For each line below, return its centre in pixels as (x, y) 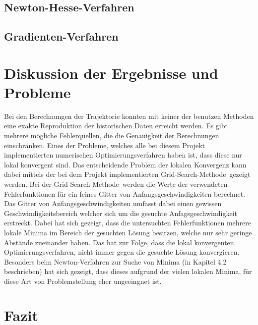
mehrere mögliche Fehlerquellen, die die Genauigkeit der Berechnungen (112, 135)
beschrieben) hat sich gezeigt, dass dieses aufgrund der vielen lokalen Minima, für (128, 271)
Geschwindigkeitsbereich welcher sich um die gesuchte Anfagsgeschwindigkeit (121, 213)
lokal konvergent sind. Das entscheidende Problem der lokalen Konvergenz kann (125, 164)
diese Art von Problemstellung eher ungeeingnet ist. (83, 281)
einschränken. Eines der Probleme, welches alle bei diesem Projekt (105, 145)
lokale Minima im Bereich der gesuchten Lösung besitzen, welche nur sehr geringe (128, 232)
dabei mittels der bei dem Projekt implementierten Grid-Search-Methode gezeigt (127, 174)
